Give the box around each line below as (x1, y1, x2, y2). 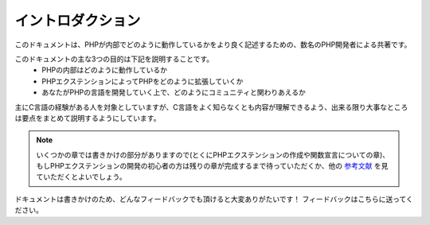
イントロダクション (14, 12, 141, 29)
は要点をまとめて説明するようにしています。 (14, 113, 161, 122)
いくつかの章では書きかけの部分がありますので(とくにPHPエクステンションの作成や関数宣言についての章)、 (36, 149, 390, 159)
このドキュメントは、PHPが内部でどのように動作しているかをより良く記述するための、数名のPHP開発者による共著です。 (14, 40, 412, 49)
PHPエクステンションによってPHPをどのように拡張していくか (41, 76, 244, 86)
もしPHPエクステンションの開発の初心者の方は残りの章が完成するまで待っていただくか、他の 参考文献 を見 (36, 161, 389, 171)
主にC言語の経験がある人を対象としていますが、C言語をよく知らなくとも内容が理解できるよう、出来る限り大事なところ (14, 102, 408, 111)
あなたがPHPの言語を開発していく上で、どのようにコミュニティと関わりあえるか (41, 87, 307, 97)
